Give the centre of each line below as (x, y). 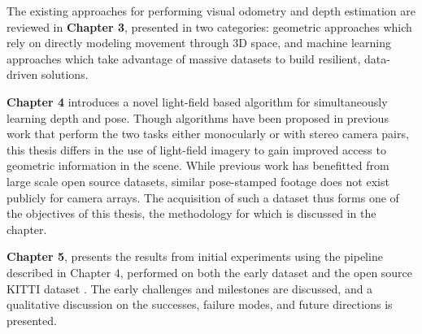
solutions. (65, 74)
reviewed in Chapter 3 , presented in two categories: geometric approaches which (209, 26)
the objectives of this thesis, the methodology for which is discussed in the (191, 213)
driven (22, 74)
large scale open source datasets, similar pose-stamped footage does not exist (198, 181)
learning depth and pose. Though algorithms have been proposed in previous (198, 117)
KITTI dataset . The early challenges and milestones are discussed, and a (190, 288)
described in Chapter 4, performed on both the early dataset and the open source (210, 272)
